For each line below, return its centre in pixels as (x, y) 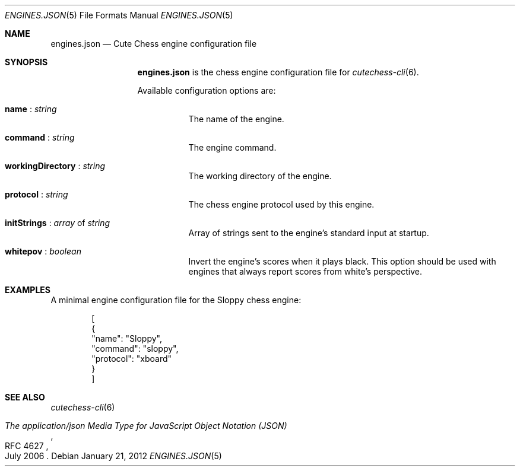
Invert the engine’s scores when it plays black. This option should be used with (342, 261)
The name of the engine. (236, 119)
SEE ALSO (25, 397)
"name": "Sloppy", (127, 338)
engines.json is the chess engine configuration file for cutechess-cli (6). (278, 72)
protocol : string (37, 194)
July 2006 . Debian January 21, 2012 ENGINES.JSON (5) (113, 456)
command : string (40, 137)
